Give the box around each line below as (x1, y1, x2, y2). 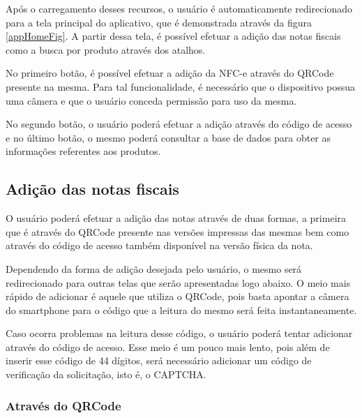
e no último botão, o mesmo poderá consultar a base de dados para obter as (6, 130, 331, 144)
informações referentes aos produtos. (6, 144, 161, 158)
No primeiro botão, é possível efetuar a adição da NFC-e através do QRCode (6, 66, 334, 80)
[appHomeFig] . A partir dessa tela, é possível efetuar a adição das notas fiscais (6, 29, 341, 43)
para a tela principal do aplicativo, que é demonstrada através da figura (6, 15, 312, 29)
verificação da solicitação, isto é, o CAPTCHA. (6, 367, 206, 382)
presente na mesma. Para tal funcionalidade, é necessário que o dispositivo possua (6, 79, 356, 94)
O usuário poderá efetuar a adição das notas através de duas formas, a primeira (6, 211, 347, 225)
